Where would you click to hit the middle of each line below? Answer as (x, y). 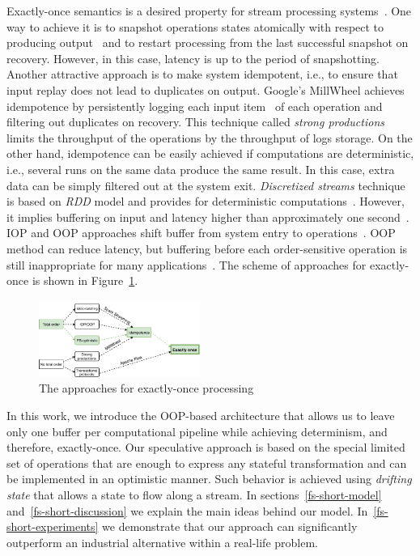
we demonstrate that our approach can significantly (230, 526)
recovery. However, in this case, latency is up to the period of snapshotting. (193, 58)
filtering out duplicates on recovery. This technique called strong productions (195, 122)
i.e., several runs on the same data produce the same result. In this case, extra (201, 169)
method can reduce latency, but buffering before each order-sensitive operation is (207, 248)
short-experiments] (53, 526)
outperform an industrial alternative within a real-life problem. (162, 542)
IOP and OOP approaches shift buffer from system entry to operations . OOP (201, 233)
